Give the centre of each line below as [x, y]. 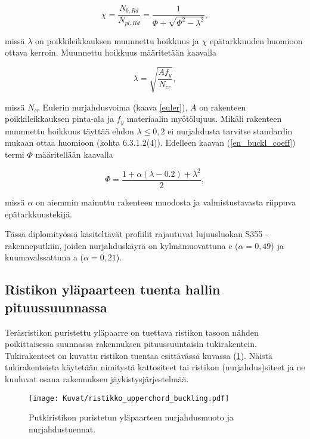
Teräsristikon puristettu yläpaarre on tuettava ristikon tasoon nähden [132, 332]
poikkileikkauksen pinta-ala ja [59, 119]
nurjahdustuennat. [62, 429]
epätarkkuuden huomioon [256, 40]
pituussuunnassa [56, 307]
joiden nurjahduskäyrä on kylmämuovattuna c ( [151, 245]
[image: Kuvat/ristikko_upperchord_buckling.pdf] [129, 398]
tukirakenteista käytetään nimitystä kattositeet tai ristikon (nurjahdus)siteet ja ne [155, 367]
